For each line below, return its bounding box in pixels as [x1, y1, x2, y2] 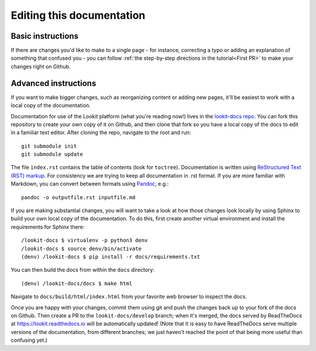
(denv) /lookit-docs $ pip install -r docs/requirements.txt [21, 254, 200, 260]
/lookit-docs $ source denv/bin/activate [21, 245, 142, 252]
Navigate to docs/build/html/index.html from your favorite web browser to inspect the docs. [11, 293, 247, 300]
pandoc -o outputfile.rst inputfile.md [21, 194, 136, 200]
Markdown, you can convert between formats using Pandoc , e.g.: [11, 180, 169, 188]
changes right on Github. [11, 63, 71, 70]
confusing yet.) [11, 337, 48, 344]
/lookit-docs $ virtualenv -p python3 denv [21, 237, 148, 244]
